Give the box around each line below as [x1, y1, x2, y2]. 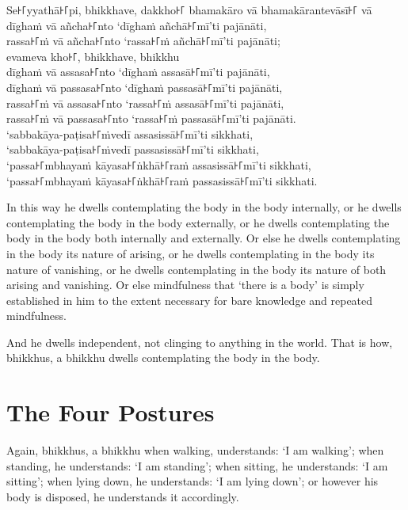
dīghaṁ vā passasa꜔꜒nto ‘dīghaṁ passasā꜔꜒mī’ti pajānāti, [6, 78, 283, 95]
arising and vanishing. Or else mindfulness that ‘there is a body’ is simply [6, 276, 364, 293]
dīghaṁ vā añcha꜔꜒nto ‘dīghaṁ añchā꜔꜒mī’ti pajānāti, [6, 17, 267, 33]
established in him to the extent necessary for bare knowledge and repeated [6, 291, 373, 308]
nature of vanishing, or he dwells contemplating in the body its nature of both [6, 261, 387, 277]
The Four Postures [6, 396, 215, 428]
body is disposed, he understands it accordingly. [6, 488, 239, 504]
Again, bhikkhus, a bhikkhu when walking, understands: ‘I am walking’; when [6, 442, 384, 459]
